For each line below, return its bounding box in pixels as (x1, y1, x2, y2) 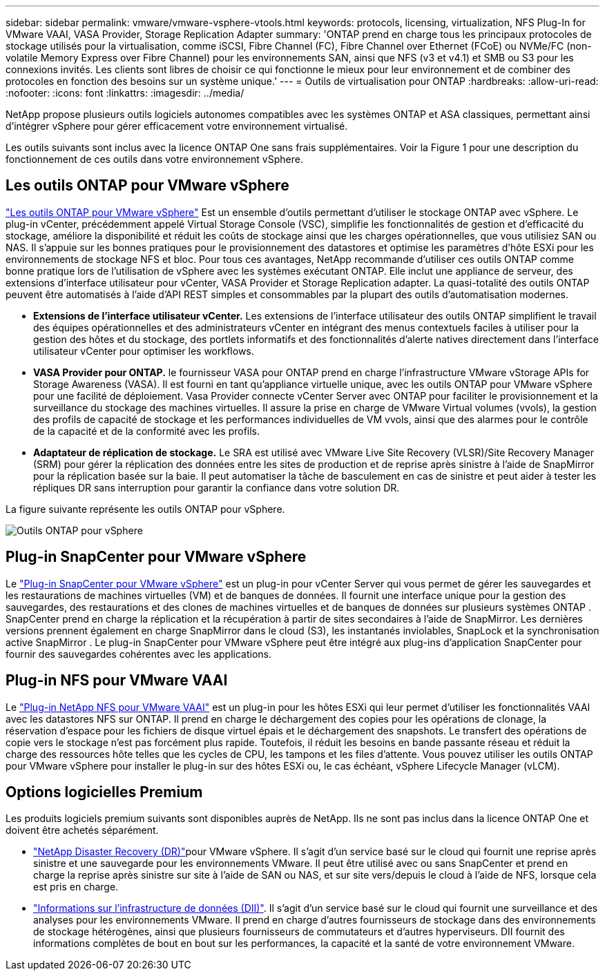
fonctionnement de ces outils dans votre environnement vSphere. (6, 153, 303, 165)
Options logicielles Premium (6, 783, 203, 801)
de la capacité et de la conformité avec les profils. (33, 424, 260, 437)
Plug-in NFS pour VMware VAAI (6, 672, 228, 690)
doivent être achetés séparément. (6, 824, 159, 837)
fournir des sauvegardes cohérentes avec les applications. (6, 647, 272, 660)
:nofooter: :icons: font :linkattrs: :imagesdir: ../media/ (6, 87, 244, 99)
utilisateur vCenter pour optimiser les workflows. (33, 344, 254, 357)
